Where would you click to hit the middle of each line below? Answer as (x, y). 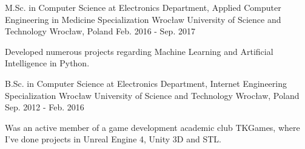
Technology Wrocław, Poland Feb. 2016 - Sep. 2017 (100, 31)
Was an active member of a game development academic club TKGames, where (152, 127)
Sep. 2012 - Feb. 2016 (45, 107)
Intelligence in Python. (47, 63)
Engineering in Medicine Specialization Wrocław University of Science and (143, 19)
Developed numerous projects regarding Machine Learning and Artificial (139, 51)
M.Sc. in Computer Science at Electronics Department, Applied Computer (143, 7)
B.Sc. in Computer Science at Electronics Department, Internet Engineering (146, 83)
